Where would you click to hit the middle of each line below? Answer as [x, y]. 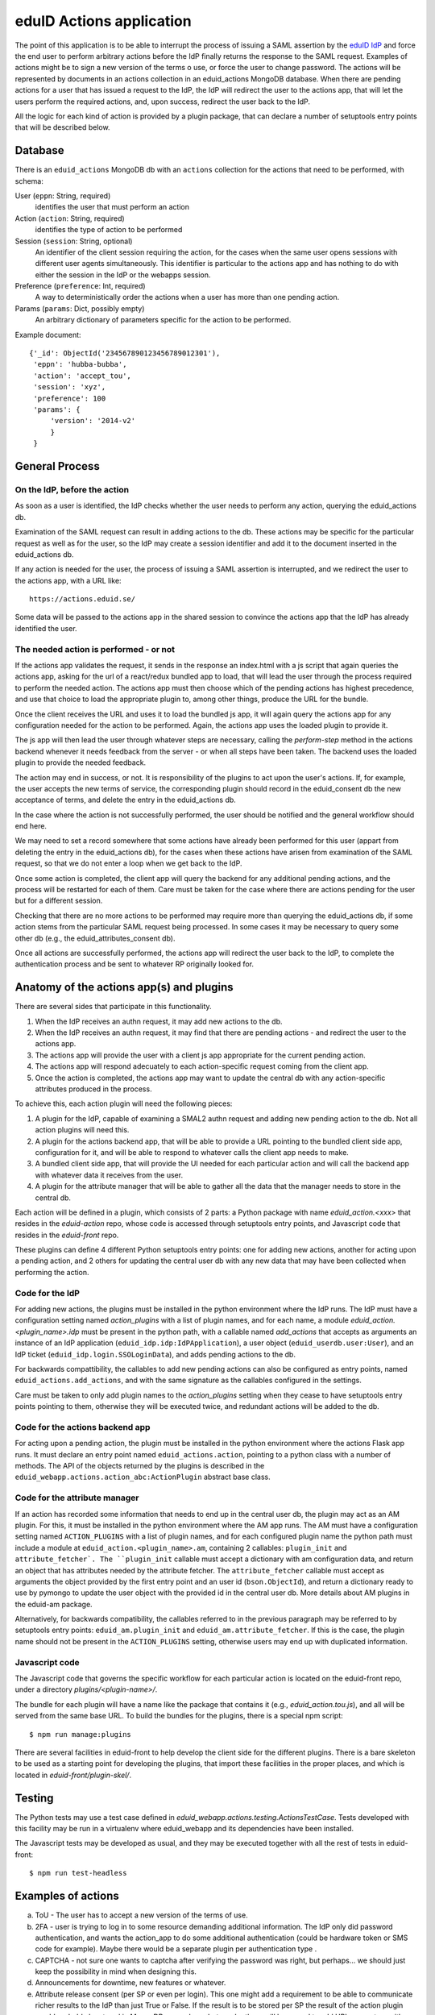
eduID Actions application [104, 21]
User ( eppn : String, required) [63, 195]
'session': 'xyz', [70, 387]
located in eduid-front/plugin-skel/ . [73, 1775]
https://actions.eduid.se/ [83, 599]
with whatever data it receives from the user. [109, 1175]
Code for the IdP [48, 1293]
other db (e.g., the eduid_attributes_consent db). [95, 938]
